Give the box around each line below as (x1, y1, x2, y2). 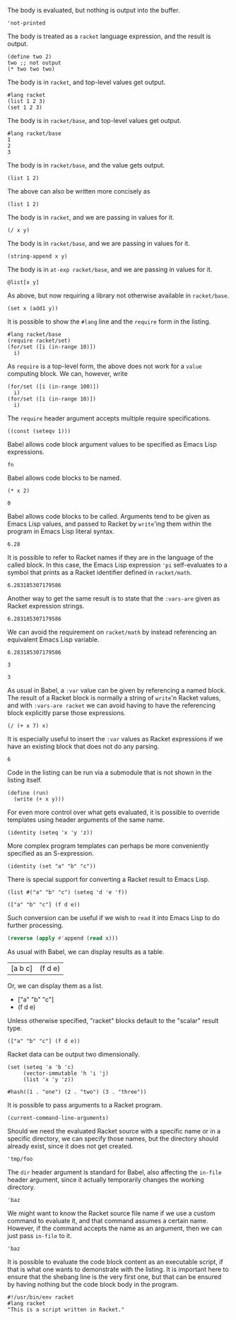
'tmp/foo (7, 1155, 33, 1162)
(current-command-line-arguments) (7, 1114, 110, 1121)
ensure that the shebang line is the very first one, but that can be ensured (7, 1272, 222, 1281)
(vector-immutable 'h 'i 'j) (23, 1070, 110, 1077)
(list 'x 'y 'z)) (23, 1076, 74, 1083)
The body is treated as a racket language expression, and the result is (7, 32, 211, 40)
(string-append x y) (7, 253, 69, 260)
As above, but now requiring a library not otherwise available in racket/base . (7, 291, 230, 300)
